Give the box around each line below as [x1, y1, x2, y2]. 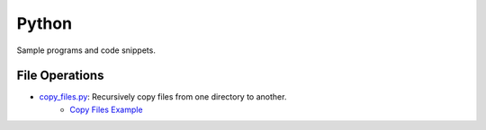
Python [16, 13, 72, 33]
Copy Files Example [69, 104, 143, 115]
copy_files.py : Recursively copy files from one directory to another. [39, 91, 287, 102]
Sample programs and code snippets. [16, 45, 157, 56]
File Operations [16, 68, 104, 83]
